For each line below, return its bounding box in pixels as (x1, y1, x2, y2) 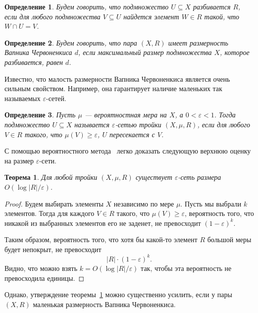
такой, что (204, 11, 240, 21)
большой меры (207, 234, 252, 245)
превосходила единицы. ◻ (4, 272, 85, 283)
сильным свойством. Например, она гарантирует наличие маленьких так (4, 83, 222, 94)
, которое (220, 47, 250, 57)
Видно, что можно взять (4, 262, 78, 273)
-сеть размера (178, 172, 221, 182)
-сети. (39, 155, 56, 165)
